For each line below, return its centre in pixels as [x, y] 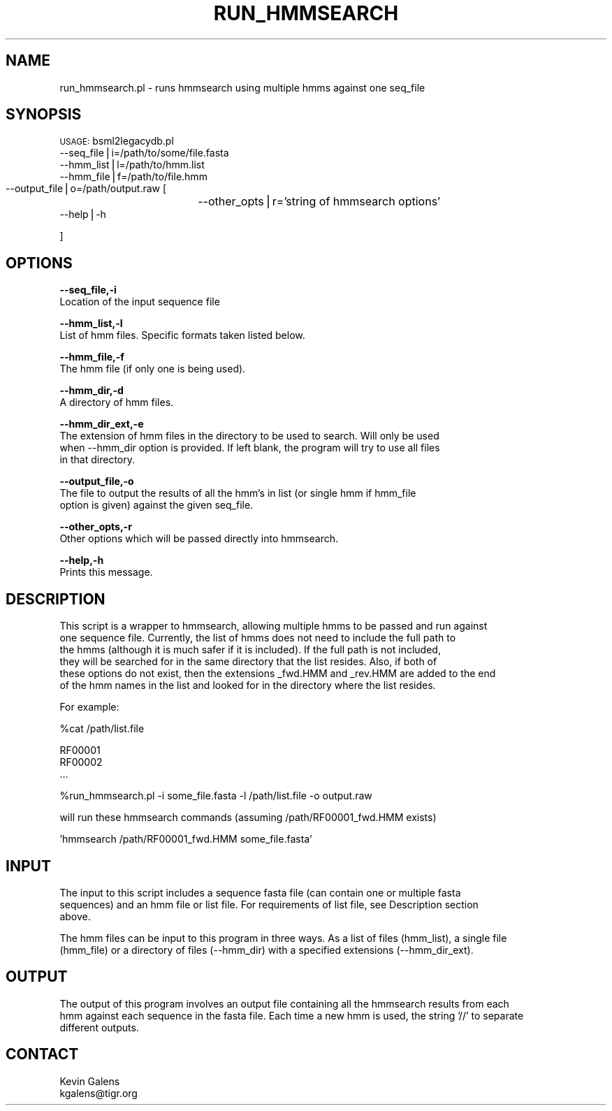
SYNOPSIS [44, 115]
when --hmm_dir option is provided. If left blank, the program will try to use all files [250, 448]
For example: [89, 707]
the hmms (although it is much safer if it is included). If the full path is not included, [250, 650]
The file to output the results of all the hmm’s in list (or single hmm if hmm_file [238, 493]
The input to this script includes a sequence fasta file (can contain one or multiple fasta [260, 892]
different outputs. [99, 1027]
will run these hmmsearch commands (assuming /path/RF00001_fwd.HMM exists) [248, 818]
